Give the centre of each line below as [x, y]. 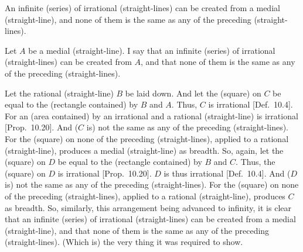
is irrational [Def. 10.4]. [251, 104]
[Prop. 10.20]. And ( [42, 127]
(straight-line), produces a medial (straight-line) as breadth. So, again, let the [144, 150]
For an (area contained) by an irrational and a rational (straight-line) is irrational [151, 115]
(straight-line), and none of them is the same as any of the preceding [128, 19]
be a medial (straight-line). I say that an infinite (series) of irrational [152, 50]
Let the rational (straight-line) [59, 93]
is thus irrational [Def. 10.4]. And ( [227, 173]
